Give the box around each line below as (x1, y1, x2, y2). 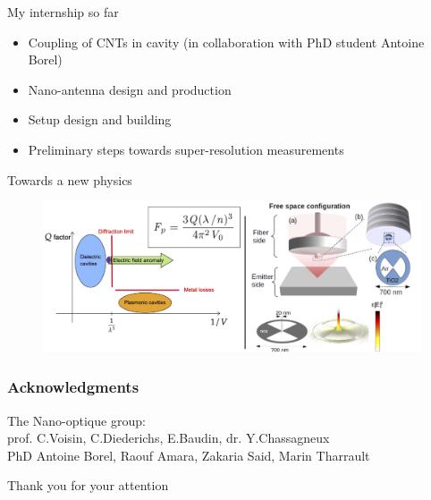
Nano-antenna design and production (28, 80, 232, 98)
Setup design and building (28, 110, 172, 129)
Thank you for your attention (7, 476, 169, 495)
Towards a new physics (7, 170, 132, 189)
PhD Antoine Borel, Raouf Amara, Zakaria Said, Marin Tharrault (7, 445, 370, 464)
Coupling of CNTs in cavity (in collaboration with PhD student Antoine (28, 32, 425, 51)
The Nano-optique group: (7, 411, 146, 429)
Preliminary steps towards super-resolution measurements (28, 140, 344, 158)
